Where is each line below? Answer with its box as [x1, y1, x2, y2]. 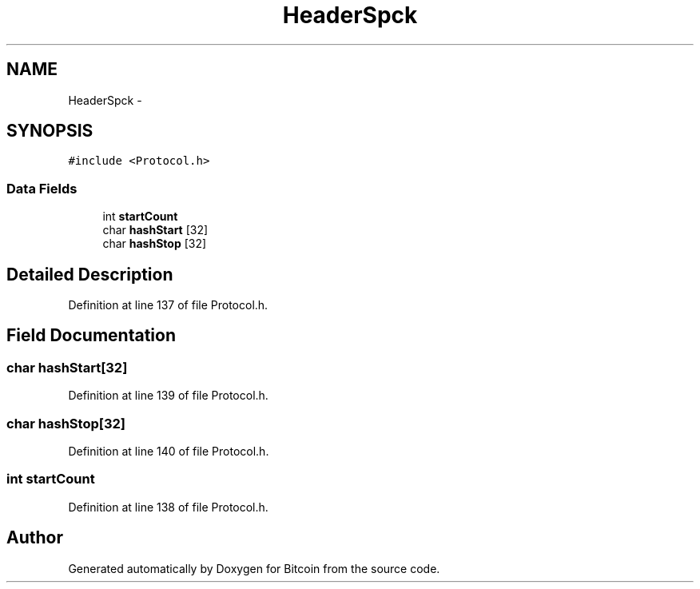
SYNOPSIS [6, 121, 93, 141]
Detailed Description [6, 264, 173, 285]
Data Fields [6, 180, 78, 197]
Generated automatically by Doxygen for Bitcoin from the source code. [68, 561, 440, 575]
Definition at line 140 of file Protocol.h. [68, 444, 269, 458]
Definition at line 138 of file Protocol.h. [68, 499, 268, 514]
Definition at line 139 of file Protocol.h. [68, 388, 268, 403]
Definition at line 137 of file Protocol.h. [68, 298, 268, 312]
